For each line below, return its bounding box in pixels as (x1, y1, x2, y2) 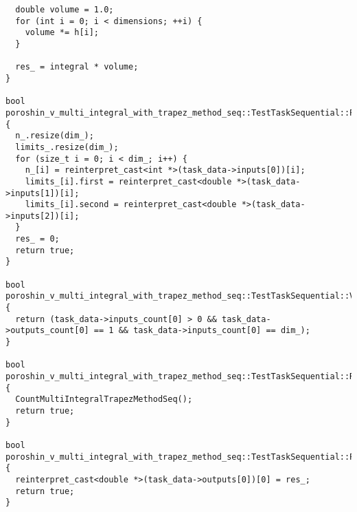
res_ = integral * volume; (15, 62, 139, 72)
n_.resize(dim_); (15, 131, 94, 141)
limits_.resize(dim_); (15, 142, 119, 152)
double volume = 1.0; (15, 5, 114, 14)
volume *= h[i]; (25, 28, 100, 38)
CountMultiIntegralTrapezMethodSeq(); (15, 394, 193, 405)
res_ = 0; (15, 234, 60, 244)
